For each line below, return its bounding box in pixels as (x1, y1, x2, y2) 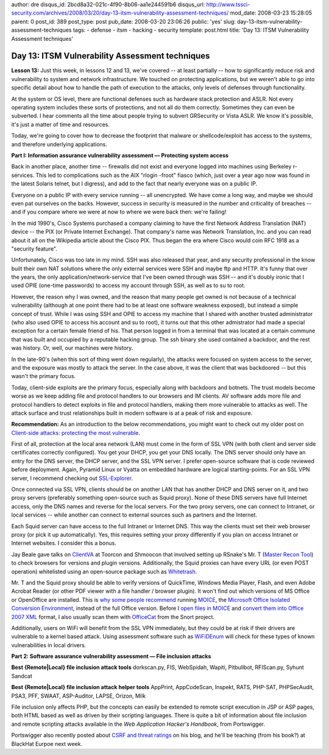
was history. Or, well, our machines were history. (11, 345, 133, 352)
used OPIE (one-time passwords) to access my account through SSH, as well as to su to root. (11, 282, 246, 289)
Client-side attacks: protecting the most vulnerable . (11, 429, 140, 436)
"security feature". (11, 245, 57, 252)
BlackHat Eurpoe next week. (11, 740, 82, 747)
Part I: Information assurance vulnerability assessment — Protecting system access (11, 151, 228, 159)
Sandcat (11, 672, 33, 679)
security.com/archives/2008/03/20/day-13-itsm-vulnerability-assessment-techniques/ (11, 9, 229, 16)
